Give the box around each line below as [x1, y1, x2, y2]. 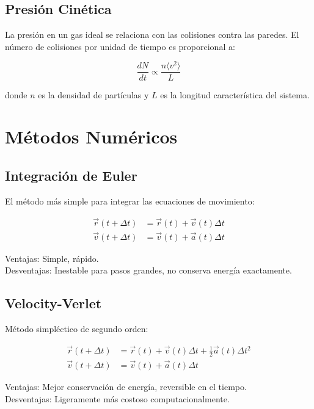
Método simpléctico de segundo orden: [5, 322, 148, 335]
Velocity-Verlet [5, 294, 102, 313]
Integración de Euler [5, 165, 137, 184]
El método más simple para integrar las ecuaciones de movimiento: [5, 194, 255, 207]
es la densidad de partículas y [38, 88, 149, 101]
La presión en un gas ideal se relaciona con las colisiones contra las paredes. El [5, 28, 299, 41]
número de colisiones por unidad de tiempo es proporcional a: [5, 40, 235, 52]
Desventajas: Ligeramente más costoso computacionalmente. [5, 392, 230, 405]
